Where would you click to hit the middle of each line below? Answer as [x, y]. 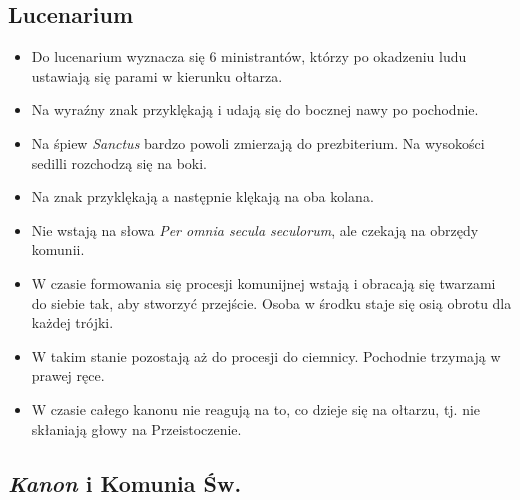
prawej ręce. [68, 375]
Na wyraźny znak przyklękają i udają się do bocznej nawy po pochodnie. [255, 109]
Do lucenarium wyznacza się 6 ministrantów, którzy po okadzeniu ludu [249, 56]
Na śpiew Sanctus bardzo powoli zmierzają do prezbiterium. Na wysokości [258, 142]
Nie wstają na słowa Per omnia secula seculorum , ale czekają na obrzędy [255, 229]
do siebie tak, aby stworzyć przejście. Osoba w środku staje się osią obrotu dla [271, 302]
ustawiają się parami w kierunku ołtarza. [157, 75]
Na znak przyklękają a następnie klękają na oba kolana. [202, 196]
